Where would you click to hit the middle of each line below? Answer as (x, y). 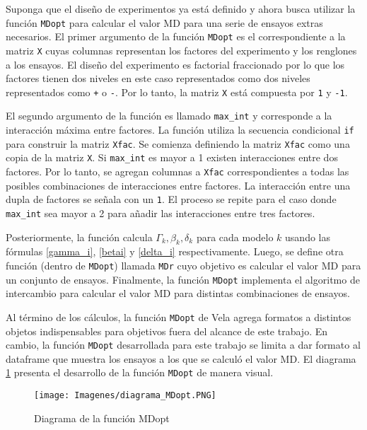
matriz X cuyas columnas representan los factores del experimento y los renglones (181, 50)
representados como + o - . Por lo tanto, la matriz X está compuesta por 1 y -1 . (177, 92)
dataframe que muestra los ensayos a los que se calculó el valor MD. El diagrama (181, 358)
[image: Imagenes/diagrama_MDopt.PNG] (125, 396)
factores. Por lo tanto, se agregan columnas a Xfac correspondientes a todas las (177, 172)
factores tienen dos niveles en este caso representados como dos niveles (158, 78)
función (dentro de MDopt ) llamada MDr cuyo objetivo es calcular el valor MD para (183, 265)
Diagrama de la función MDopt (102, 418)
